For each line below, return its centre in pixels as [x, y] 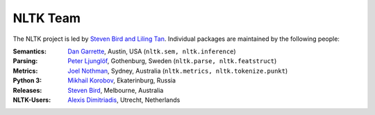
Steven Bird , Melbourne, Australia [116, 90]
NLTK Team [47, 18]
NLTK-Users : [32, 100]
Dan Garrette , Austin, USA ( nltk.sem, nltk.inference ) [152, 51]
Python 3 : [27, 80]
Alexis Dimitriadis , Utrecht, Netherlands [124, 100]
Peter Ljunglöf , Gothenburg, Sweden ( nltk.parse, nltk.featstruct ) [172, 61]
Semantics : [30, 51]
